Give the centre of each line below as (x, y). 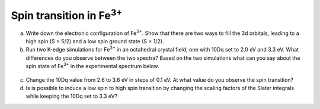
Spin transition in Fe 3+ (67, 14)
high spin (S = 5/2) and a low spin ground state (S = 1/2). (95, 41)
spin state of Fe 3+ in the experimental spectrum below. (92, 66)
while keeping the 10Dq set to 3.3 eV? (72, 96)
